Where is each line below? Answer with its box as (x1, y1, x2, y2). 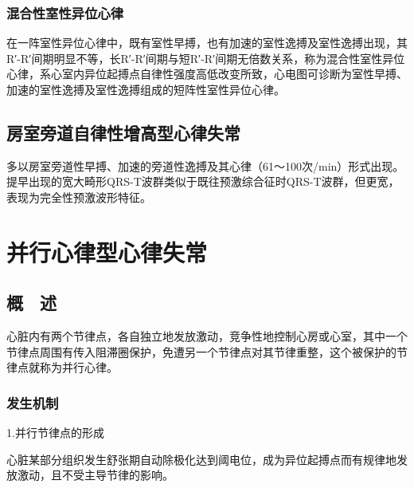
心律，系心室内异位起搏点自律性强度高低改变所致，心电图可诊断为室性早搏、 (6, 65, 408, 82)
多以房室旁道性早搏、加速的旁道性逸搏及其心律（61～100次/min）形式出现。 (6, 157, 404, 174)
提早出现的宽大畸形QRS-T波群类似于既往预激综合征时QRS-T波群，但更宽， (6, 173, 400, 190)
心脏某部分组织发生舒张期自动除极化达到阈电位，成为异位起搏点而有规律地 (6, 451, 396, 467)
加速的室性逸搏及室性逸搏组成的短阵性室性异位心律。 (6, 81, 285, 97)
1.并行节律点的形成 (6, 424, 104, 441)
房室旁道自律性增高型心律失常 (6, 120, 240, 144)
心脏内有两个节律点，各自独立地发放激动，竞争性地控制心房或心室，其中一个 (6, 328, 408, 344)
